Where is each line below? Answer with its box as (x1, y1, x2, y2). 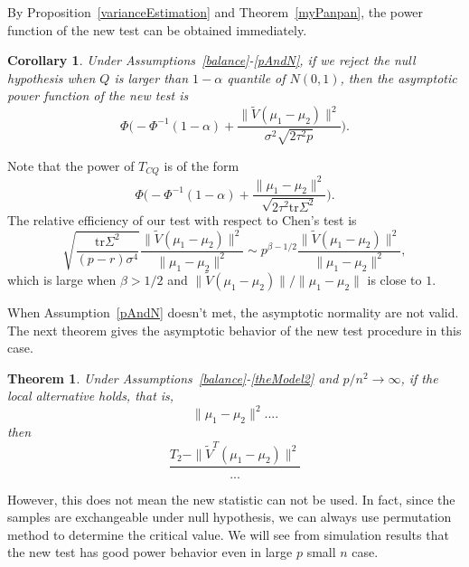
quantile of (227, 68, 286, 87)
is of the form (164, 156, 239, 175)
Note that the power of (7, 156, 135, 175)
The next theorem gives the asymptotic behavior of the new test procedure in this (7, 320, 462, 339)
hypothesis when (7, 68, 96, 87)
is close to (367, 269, 422, 288)
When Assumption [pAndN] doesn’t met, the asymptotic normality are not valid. (7, 302, 459, 321)
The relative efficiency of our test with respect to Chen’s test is (7, 210, 357, 229)
